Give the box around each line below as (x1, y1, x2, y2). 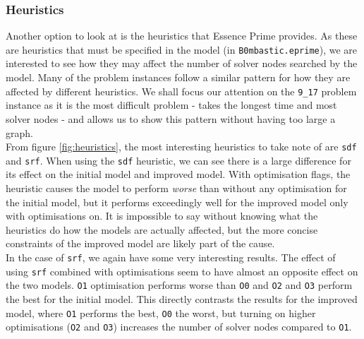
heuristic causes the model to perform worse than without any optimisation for (6, 181, 347, 195)
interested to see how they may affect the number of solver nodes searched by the (6, 56, 358, 71)
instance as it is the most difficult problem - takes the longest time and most (6, 97, 337, 112)
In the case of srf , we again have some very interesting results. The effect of (6, 249, 336, 264)
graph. (6, 125, 33, 140)
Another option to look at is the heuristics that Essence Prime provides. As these (6, 28, 358, 43)
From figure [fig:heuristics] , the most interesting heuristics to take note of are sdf (6, 139, 357, 154)
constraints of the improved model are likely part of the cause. (6, 236, 275, 251)
